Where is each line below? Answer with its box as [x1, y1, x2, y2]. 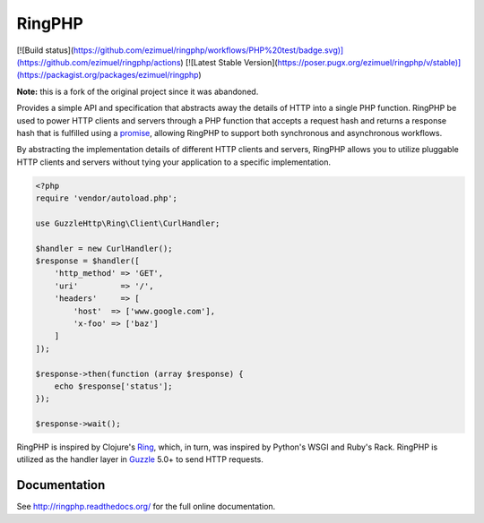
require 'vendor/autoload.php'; [35, 193, 178, 203]
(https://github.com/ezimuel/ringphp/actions [16, 56, 181, 67]
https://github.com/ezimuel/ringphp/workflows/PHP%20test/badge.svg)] [73, 45, 344, 56]
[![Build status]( [16, 45, 74, 56]
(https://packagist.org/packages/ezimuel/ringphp [16, 70, 199, 81]
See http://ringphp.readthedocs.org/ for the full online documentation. [16, 502, 276, 512]
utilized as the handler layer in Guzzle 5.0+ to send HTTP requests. [16, 454, 264, 465]
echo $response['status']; [54, 381, 174, 391]
